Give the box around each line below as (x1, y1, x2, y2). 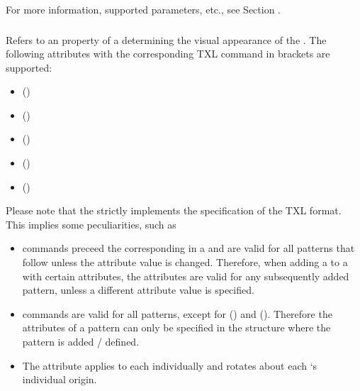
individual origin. (22, 372, 97, 387)
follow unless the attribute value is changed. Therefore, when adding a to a (22, 255, 348, 270)
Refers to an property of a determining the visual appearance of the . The (6, 32, 327, 47)
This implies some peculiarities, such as (6, 216, 176, 231)
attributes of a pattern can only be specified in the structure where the (22, 320, 331, 335)
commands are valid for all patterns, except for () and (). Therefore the (22, 306, 332, 321)
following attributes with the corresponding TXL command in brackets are (6, 46, 330, 61)
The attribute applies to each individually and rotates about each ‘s (22, 358, 317, 373)
